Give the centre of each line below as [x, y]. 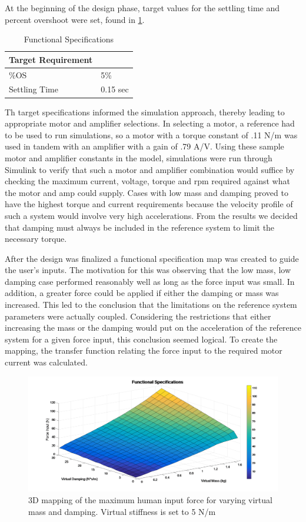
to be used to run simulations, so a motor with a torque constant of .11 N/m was [151, 134]
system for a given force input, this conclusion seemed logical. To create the [141, 339]
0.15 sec [115, 89]
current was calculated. [46, 362]
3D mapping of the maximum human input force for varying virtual [150, 500]
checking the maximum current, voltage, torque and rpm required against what [147, 181]
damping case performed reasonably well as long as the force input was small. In [150, 281]
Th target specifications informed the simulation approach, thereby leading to [145, 112]
